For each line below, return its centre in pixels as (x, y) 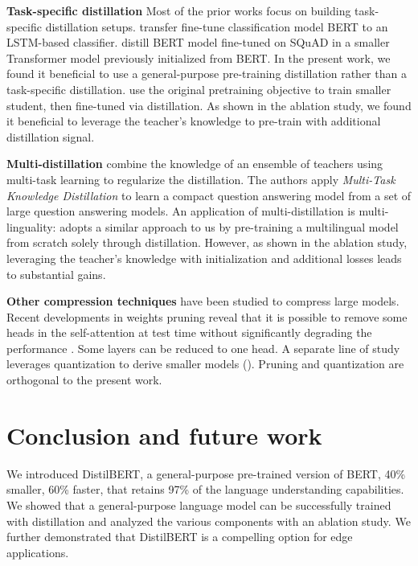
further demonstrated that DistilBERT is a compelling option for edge (180, 537)
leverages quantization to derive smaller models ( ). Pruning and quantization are (205, 364)
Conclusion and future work (164, 435)
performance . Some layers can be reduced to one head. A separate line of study (203, 348)
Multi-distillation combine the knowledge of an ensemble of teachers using (195, 164)
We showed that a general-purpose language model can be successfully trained (199, 504)
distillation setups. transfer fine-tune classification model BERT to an (217, 26)
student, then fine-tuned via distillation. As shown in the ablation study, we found (209, 105)
